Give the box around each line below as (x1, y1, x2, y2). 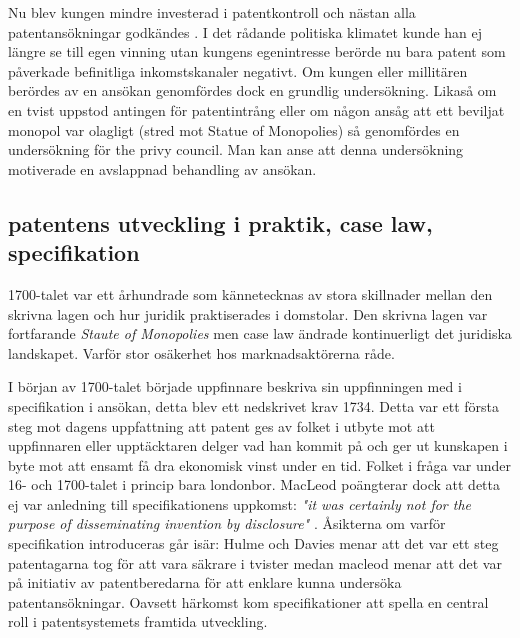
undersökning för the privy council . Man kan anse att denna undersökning (8, 139, 464, 160)
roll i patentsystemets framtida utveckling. (8, 611, 268, 632)
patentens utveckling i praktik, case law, (8, 207, 433, 238)
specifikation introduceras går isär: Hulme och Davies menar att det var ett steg (8, 533, 499, 554)
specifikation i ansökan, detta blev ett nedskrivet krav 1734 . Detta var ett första (8, 395, 500, 416)
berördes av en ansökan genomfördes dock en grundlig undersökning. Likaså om (8, 80, 497, 101)
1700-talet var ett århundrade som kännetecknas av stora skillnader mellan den (8, 283, 493, 304)
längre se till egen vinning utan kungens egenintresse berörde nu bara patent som (8, 41, 506, 62)
